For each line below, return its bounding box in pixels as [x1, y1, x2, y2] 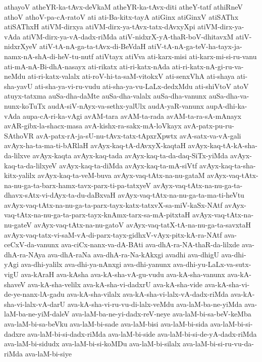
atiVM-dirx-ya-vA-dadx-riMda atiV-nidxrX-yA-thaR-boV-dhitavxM [22, 31, 234, 41]
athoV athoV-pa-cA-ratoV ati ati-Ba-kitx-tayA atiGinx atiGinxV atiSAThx [4, 11, 239, 22]
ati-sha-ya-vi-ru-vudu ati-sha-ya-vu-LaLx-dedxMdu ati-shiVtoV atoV [35, 80, 249, 91]
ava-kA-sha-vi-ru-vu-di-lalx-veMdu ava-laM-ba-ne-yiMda [67, 298, 242, 309]
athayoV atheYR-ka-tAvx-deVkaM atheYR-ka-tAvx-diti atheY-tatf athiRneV [4, 2, 243, 12]
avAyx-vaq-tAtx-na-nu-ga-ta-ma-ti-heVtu [118, 190, 244, 200]
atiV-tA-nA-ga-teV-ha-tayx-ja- [148, 41, 242, 52]
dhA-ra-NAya [4, 249, 45, 259]
